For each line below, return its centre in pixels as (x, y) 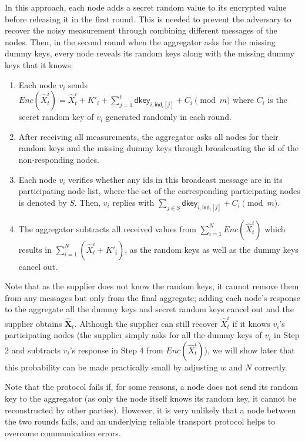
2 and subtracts (33, 350)
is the (277, 100)
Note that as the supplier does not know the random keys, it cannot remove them (152, 286)
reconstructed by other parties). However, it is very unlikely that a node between (150, 410)
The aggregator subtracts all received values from (107, 228)
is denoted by (43, 202)
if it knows (251, 323)
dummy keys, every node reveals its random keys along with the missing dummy (150, 53)
